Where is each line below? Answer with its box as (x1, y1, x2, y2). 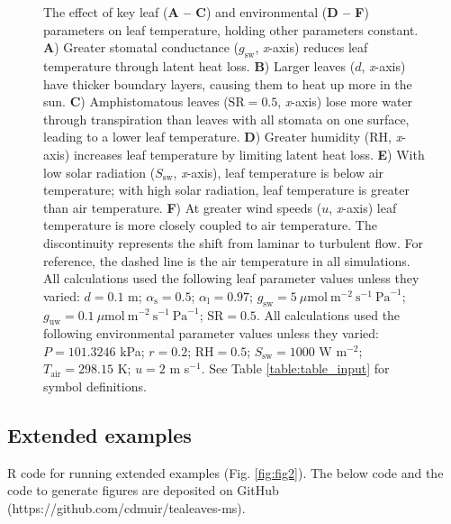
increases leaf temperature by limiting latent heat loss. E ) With (73, 144, 425, 163)
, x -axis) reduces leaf (255, 38, 368, 57)
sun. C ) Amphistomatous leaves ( (43, 92, 229, 111)
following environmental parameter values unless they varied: (43, 324, 379, 343)
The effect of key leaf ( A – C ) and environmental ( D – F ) (43, 3, 369, 21)
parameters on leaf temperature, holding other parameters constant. (43, 20, 419, 39)
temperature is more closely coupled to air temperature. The (43, 216, 377, 234)
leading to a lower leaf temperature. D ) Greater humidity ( (43, 127, 370, 146)
